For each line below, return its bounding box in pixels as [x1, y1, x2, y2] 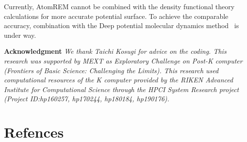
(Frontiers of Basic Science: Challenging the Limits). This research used [4, 65, 219, 75]
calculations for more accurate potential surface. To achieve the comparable [4, 11, 229, 21]
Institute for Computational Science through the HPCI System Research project [4, 84, 239, 94]
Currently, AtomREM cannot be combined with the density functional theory [4, 1, 235, 11]
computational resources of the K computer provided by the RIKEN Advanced [4, 75, 233, 85]
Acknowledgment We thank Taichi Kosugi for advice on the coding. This [4, 46, 227, 56]
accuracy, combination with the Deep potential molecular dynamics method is [4, 20, 239, 31]
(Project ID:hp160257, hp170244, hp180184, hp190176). [4, 94, 169, 104]
